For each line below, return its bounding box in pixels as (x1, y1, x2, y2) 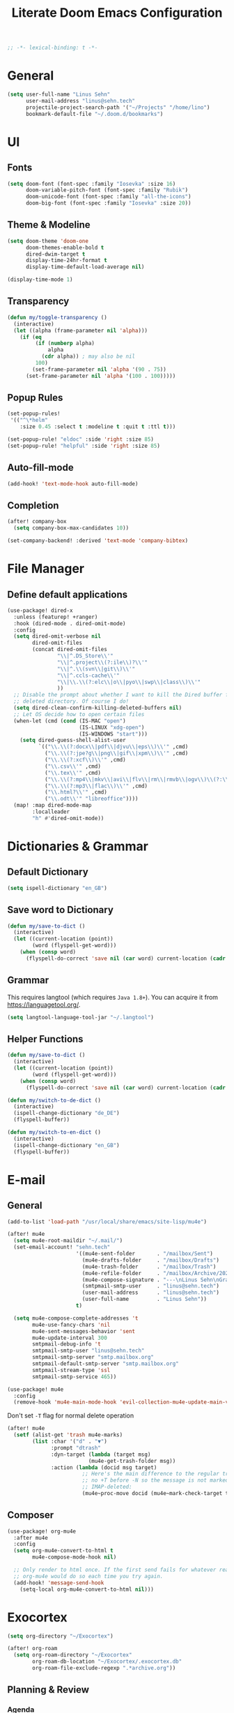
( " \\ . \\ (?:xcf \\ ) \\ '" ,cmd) (44, 757, 127, 764)
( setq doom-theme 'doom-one (7, 238, 89, 245)
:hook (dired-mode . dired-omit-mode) (13, 620, 127, 627)
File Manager (7, 561, 85, 577)
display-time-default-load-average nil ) (25, 263, 145, 270)
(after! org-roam (7, 1645, 58, 1652)
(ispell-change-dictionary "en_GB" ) (13, 1142, 120, 1149)
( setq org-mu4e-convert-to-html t (13, 1547, 114, 1554)
